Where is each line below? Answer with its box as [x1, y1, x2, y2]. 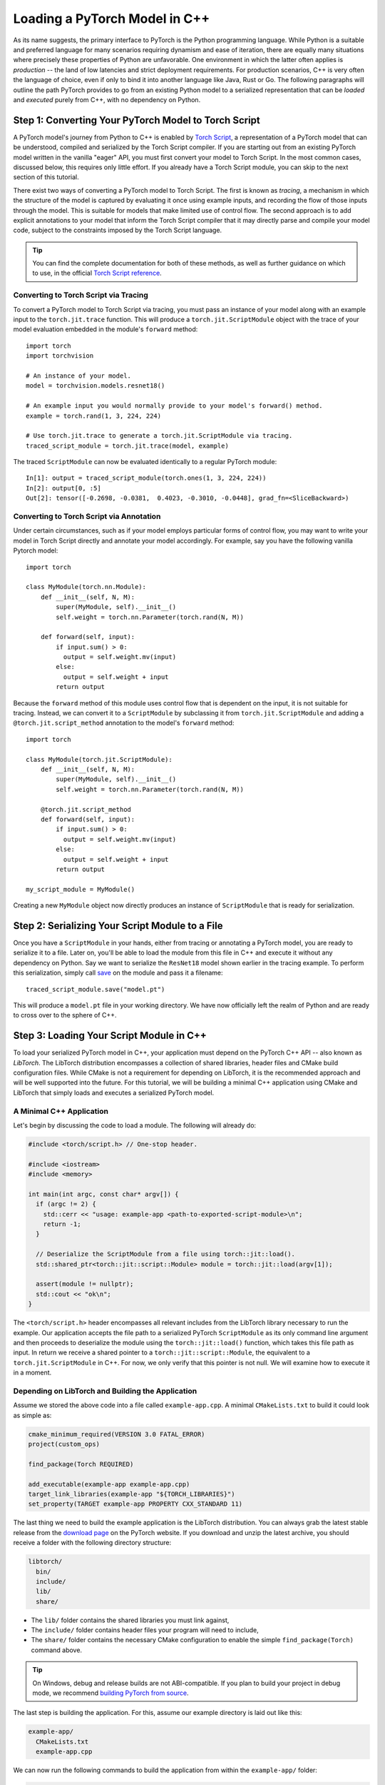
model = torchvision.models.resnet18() [26, 382, 165, 390]
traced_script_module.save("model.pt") [26, 985, 165, 993]
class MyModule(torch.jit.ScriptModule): [26, 755, 173, 763]
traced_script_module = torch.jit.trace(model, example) [26, 441, 230, 450]
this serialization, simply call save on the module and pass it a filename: [13, 968, 224, 977]
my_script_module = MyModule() [26, 885, 135, 893]
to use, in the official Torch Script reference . [32, 268, 162, 278]
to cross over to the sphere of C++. [13, 1011, 117, 1020]
